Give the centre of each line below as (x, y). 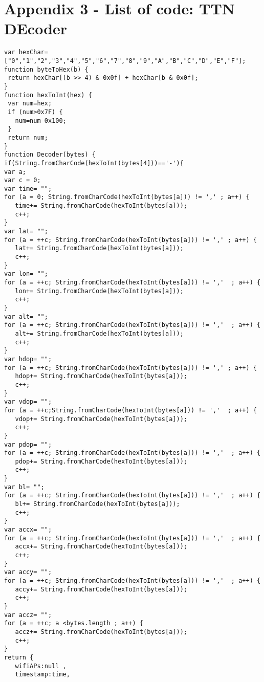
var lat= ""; (26, 232)
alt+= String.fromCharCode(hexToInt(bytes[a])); (99, 333)
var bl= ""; (24, 487)
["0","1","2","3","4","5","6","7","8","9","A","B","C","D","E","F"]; (125, 61)
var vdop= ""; (28, 402)
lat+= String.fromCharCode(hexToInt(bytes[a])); (99, 248)
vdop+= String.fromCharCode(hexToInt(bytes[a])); (101, 419)
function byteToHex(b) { (46, 69)
